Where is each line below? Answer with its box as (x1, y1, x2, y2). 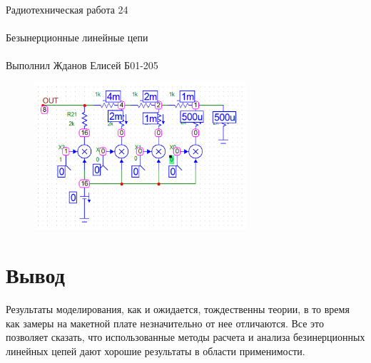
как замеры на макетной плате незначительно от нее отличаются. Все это (6, 315, 325, 330)
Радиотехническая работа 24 (6, 2, 128, 16)
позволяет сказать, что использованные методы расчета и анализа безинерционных (6, 329, 365, 344)
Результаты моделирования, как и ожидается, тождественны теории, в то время (6, 301, 350, 316)
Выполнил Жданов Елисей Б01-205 (6, 58, 158, 73)
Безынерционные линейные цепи (6, 30, 148, 45)
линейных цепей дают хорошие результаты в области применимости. (6, 343, 305, 358)
